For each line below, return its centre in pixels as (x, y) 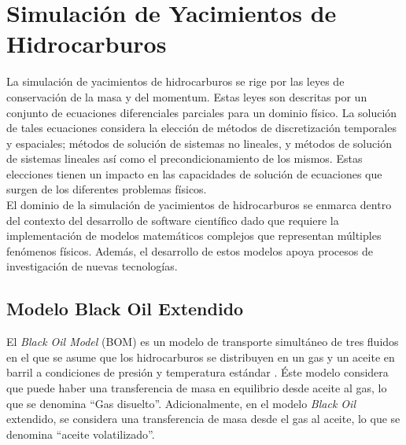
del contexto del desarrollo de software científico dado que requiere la (173, 220)
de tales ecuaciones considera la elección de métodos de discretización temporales (201, 128)
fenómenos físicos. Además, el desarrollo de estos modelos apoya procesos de (190, 250)
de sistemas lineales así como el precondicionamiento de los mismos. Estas (185, 158)
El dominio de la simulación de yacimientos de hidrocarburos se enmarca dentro (199, 205)
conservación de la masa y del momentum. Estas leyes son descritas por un (187, 96)
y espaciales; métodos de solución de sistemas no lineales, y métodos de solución (199, 143)
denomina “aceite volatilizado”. (81, 434)
